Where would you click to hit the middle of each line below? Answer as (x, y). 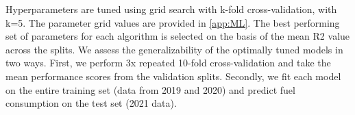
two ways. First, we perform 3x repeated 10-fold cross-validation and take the (168, 63)
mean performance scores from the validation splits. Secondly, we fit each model (173, 76)
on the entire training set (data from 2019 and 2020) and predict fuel (150, 89)
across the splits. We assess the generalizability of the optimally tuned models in (174, 49)
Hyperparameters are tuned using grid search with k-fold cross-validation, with (171, 9)
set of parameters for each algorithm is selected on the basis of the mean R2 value (178, 36)
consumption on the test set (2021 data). (91, 103)
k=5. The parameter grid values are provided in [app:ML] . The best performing (173, 22)
